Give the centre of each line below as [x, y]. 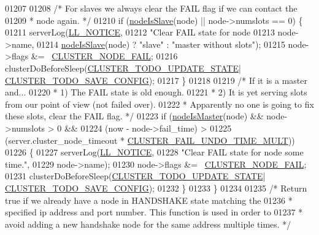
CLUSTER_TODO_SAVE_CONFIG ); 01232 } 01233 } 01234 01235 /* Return [156, 188]
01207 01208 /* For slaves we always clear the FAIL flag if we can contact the [151, 8]
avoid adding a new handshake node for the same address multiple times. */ [148, 224]
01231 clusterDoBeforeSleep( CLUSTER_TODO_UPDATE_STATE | [135, 176]
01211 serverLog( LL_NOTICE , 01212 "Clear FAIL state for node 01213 [140, 32]
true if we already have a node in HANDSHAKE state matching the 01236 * [149, 200]
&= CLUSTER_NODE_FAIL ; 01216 [104, 56]
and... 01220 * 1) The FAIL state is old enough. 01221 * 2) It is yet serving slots [156, 92]
